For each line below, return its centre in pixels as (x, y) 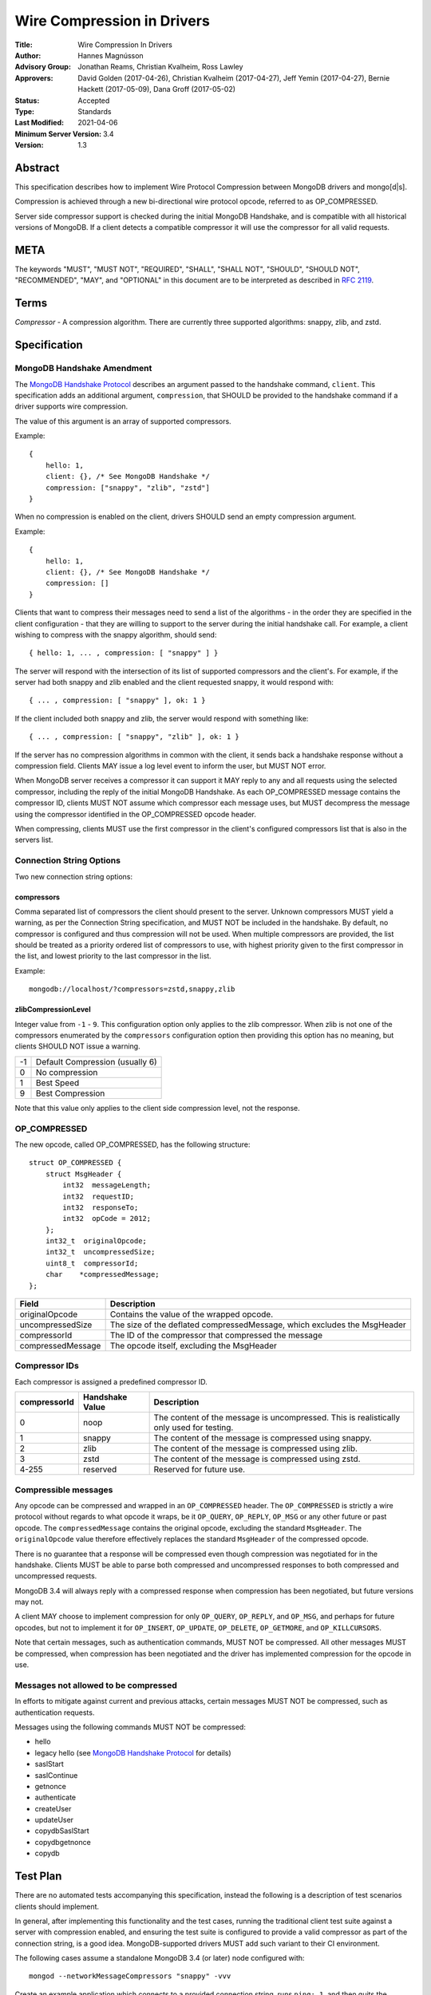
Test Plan (38, 1876)
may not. (29, 1602)
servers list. (34, 840)
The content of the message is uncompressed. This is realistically (277, 1418)
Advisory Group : (43, 67)
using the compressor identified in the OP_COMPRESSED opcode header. (136, 814)
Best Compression (71, 1093)
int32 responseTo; (101, 1207)
